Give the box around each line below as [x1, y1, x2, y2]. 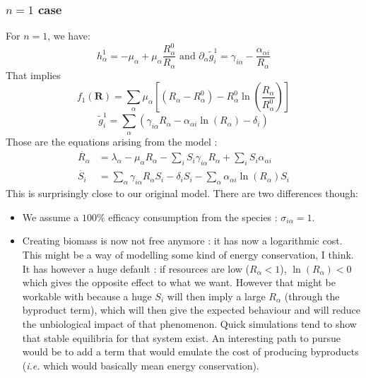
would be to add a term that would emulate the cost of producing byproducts [22, 344, 359, 359]
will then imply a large [167, 288, 266, 303]
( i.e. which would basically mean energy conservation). [22, 358, 259, 372]
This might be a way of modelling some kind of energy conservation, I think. [22, 247, 354, 261]
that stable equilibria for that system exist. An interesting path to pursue [22, 330, 341, 345]
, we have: [47, 28, 90, 43]
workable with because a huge [22, 288, 152, 303]
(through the [284, 288, 340, 303]
